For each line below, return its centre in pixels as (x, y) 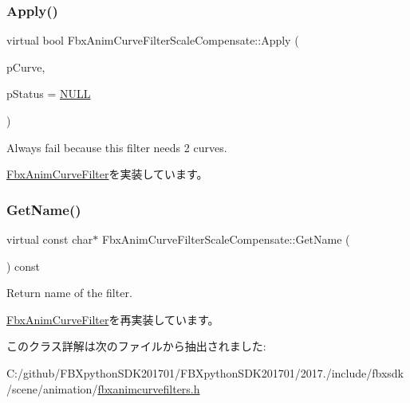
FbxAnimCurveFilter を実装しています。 (107, 174)
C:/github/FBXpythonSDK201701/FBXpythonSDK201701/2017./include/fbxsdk (205, 372)
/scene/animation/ (52, 388)
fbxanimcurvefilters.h (149, 388)
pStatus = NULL (49, 94)
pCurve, (26, 67)
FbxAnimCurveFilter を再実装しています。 (113, 319)
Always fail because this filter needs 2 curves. (117, 147)
